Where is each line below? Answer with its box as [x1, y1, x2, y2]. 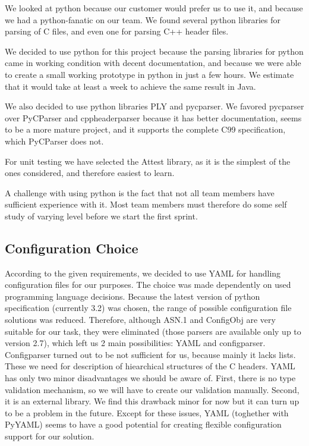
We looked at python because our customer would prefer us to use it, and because [5, 2, 303, 14]
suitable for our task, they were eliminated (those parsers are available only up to [5, 325, 301, 337]
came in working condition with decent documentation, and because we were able [5, 56, 301, 69]
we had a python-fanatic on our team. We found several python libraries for [5, 13, 280, 26]
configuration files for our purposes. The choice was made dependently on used [5, 278, 291, 291]
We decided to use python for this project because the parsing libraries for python [5, 45, 304, 57]
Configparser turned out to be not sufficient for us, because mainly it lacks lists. [5, 348, 296, 360]
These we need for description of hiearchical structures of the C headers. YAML [5, 360, 295, 372]
